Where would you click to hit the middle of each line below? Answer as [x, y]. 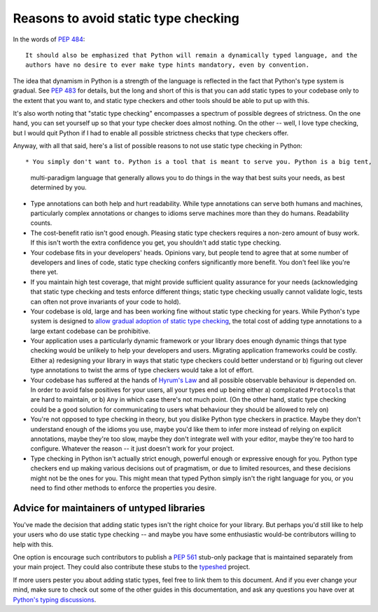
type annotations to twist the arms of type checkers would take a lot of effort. [142, 370]
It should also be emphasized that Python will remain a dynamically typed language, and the [191, 55]
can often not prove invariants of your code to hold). [106, 301]
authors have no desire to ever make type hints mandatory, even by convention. [168, 65]
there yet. [44, 272]
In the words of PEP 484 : [49, 39]
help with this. [33, 544]
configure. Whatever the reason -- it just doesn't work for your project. [132, 449]
